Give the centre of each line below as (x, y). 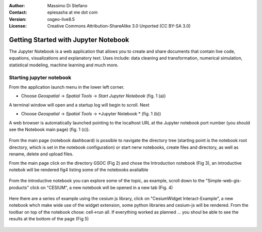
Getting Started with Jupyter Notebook (69, 39)
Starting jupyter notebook (40, 77)
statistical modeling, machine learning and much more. (64, 65)
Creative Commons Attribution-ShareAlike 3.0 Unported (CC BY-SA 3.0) (119, 26)
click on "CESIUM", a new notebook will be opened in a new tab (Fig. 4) (101, 187)
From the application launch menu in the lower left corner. (67, 87)
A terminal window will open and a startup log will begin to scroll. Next (79, 105)
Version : (18, 19)
